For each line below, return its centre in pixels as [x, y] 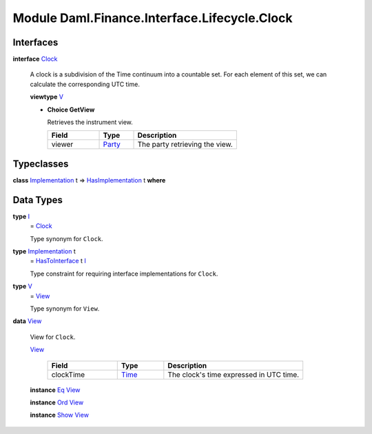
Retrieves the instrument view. [90, 122]
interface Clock [35, 59]
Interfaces [35, 42]
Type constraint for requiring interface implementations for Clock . [124, 273]
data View [27, 321]
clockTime [68, 374]
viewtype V [46, 97]
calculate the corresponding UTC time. [85, 84]
